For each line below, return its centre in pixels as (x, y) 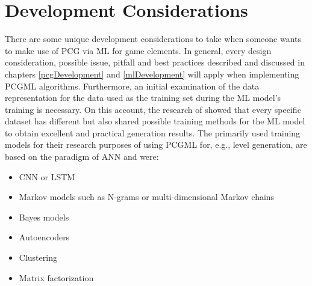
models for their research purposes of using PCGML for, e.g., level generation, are (156, 145)
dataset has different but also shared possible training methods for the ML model (155, 121)
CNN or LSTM (47, 176)
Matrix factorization (56, 277)
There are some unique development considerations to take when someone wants (153, 39)
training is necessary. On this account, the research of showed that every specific (153, 109)
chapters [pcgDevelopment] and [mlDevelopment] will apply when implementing (152, 74)
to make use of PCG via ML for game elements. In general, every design (138, 50)
